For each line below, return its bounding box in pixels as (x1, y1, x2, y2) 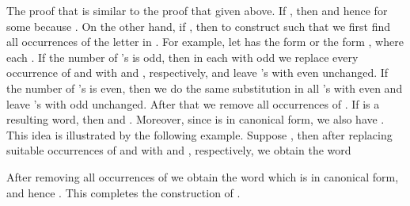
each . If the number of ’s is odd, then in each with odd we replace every (6, 48, 359, 65)
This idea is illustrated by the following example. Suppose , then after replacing (6, 126, 393, 143)
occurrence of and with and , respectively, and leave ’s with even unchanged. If (6, 64, 389, 81)
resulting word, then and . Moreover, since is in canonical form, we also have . (6, 111, 385, 128)
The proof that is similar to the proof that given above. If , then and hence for (6, 2, 388, 18)
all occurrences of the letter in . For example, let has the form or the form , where (6, 33, 404, 50)
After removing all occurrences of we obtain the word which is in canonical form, (6, 168, 399, 185)
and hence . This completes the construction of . (6, 184, 241, 200)
